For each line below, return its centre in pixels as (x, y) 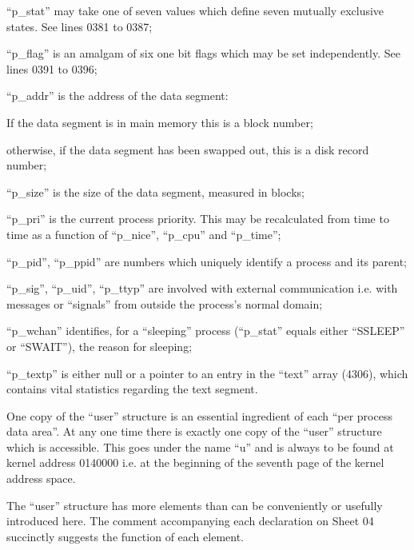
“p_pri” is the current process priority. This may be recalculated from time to (198, 219)
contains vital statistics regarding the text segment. (132, 389)
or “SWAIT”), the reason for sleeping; (100, 346)
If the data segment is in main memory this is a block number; (160, 122)
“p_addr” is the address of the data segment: (117, 96)
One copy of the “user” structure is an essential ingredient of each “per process (199, 415)
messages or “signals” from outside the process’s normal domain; (165, 303)
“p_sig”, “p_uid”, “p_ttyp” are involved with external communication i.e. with (202, 288)
